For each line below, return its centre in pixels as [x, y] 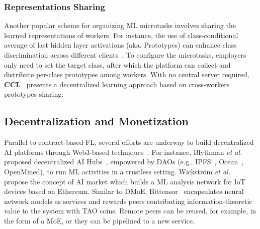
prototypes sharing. [34, 94]
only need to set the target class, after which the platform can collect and [117, 64]
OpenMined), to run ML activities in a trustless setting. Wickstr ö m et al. [117, 171]
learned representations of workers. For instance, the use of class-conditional [121, 35]
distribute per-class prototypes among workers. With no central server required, [127, 74]
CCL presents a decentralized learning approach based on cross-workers [117, 84]
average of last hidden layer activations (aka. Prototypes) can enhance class [120, 45]
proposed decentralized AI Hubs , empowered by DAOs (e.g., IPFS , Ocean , [124, 162]
